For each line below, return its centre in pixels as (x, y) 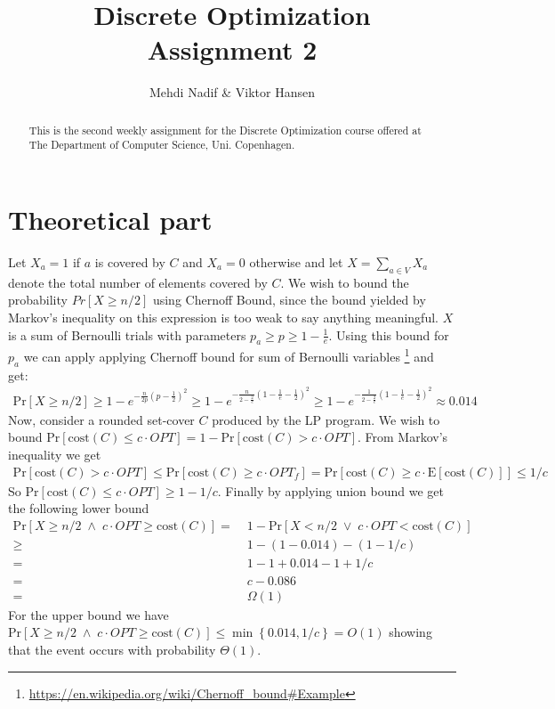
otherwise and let (296, 261)
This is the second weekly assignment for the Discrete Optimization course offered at (225, 130)
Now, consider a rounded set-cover (101, 419)
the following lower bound (79, 508)
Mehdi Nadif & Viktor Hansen (232, 92)
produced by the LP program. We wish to (326, 419)
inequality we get (55, 454)
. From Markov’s (403, 437)
